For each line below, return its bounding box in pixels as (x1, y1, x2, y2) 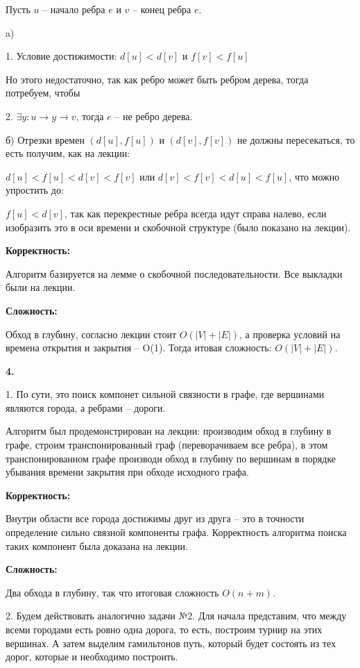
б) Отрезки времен (6, 132, 85, 147)
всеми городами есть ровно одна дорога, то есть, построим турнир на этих (6, 622, 323, 636)
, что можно (289, 169, 340, 183)
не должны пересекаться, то (237, 132, 355, 147)
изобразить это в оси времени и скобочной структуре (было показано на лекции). (6, 219, 351, 234)
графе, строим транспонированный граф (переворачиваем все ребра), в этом (6, 437, 328, 452)
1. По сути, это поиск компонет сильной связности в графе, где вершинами (6, 387, 325, 401)
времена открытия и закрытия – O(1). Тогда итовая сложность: (6, 340, 272, 355)
